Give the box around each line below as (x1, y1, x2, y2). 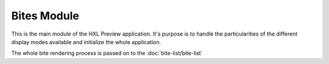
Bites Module (11, 9, 79, 22)
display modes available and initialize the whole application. (11, 38, 161, 45)
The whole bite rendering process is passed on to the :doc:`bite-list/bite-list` (11, 50, 203, 57)
